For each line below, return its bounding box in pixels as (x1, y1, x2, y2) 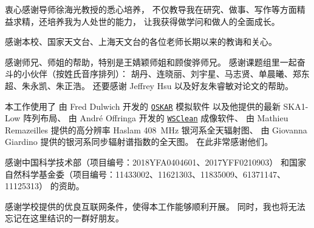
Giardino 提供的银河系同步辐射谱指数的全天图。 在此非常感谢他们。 (5, 135, 273, 148)
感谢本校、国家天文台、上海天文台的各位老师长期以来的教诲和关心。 (5, 35, 277, 48)
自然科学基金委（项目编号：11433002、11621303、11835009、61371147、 (5, 167, 285, 180)
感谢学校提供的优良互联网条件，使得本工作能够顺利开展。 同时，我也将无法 (5, 199, 305, 212)
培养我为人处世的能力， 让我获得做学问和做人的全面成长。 (47, 15, 280, 27)
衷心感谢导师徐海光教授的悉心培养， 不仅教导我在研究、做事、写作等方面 (5, 3, 297, 15)
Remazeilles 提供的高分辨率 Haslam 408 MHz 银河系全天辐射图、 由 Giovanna (5, 123, 307, 136)
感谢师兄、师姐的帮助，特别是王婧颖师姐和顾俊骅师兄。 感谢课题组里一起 (5, 55, 297, 68)
